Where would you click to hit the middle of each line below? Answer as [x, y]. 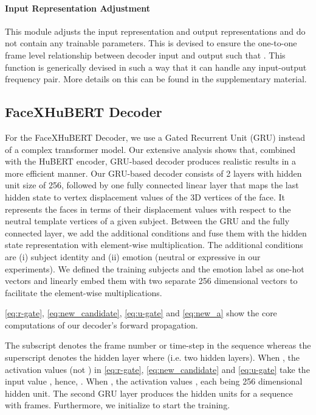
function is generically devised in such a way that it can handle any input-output [156, 67]
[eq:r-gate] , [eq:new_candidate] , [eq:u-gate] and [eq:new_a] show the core [141, 313]
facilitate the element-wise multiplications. [84, 292]
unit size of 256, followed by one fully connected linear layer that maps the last [152, 185]
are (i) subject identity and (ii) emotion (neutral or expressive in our [133, 256]
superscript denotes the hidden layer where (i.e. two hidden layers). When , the [153, 357]
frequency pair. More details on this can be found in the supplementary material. [156, 79]
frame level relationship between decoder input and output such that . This [145, 55]
